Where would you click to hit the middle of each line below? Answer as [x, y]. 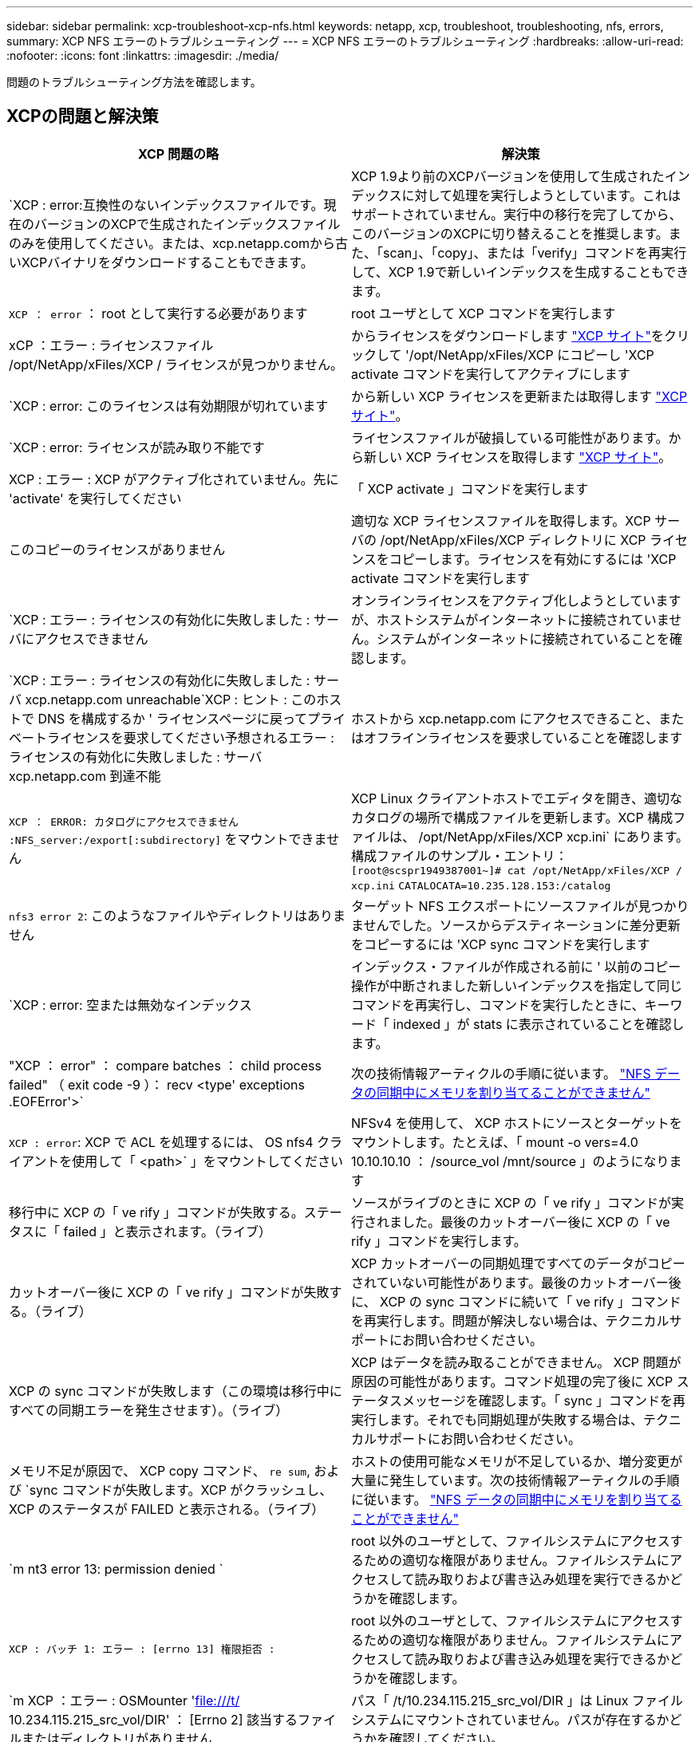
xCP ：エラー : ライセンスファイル [111, 345]
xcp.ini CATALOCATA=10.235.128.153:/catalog [481, 885]
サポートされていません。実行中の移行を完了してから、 [517, 214]
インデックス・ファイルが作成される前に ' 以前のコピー [516, 966]
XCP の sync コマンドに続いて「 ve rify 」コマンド [531, 1301]
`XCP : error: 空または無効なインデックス [130, 1005]
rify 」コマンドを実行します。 [439, 1241]
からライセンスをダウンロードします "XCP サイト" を [507, 335]
